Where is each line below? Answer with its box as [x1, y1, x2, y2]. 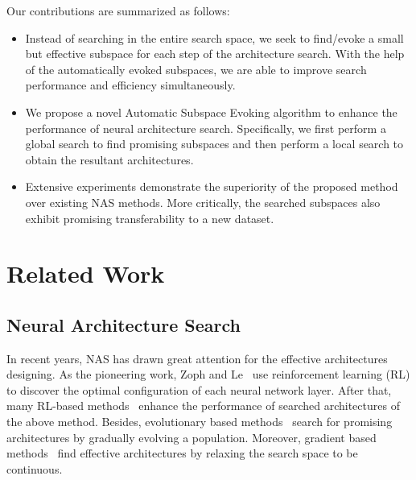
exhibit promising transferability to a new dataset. [25, 209, 274, 226]
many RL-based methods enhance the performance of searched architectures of [6, 397, 400, 414]
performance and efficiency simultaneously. [25, 77, 236, 93]
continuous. [6, 460, 63, 477]
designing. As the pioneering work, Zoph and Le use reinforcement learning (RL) [6, 366, 410, 383]
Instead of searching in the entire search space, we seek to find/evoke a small [25, 29, 404, 46]
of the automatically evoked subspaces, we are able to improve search [25, 60, 367, 77]
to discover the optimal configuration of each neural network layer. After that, [6, 381, 392, 398]
